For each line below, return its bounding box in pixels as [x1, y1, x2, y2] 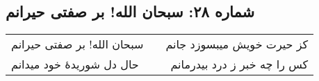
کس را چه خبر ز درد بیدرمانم [170, 56, 309, 73]
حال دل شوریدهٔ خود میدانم [11, 56, 139, 73]
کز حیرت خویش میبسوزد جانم [165, 36, 309, 53]
